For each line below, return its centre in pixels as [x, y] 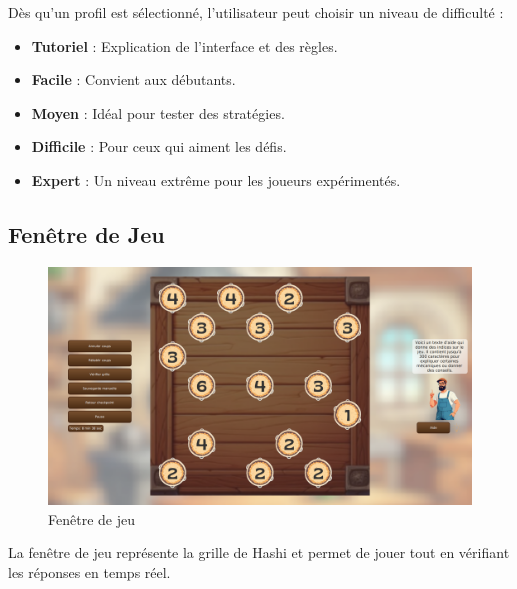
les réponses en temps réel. [89, 572]
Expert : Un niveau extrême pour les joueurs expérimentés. [216, 179]
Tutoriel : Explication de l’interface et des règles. [184, 45]
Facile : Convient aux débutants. [133, 79]
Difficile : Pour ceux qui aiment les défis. [159, 146]
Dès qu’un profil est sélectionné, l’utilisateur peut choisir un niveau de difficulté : [256, 12]
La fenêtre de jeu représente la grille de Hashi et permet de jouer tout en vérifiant [259, 552]
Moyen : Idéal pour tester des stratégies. [158, 112]
